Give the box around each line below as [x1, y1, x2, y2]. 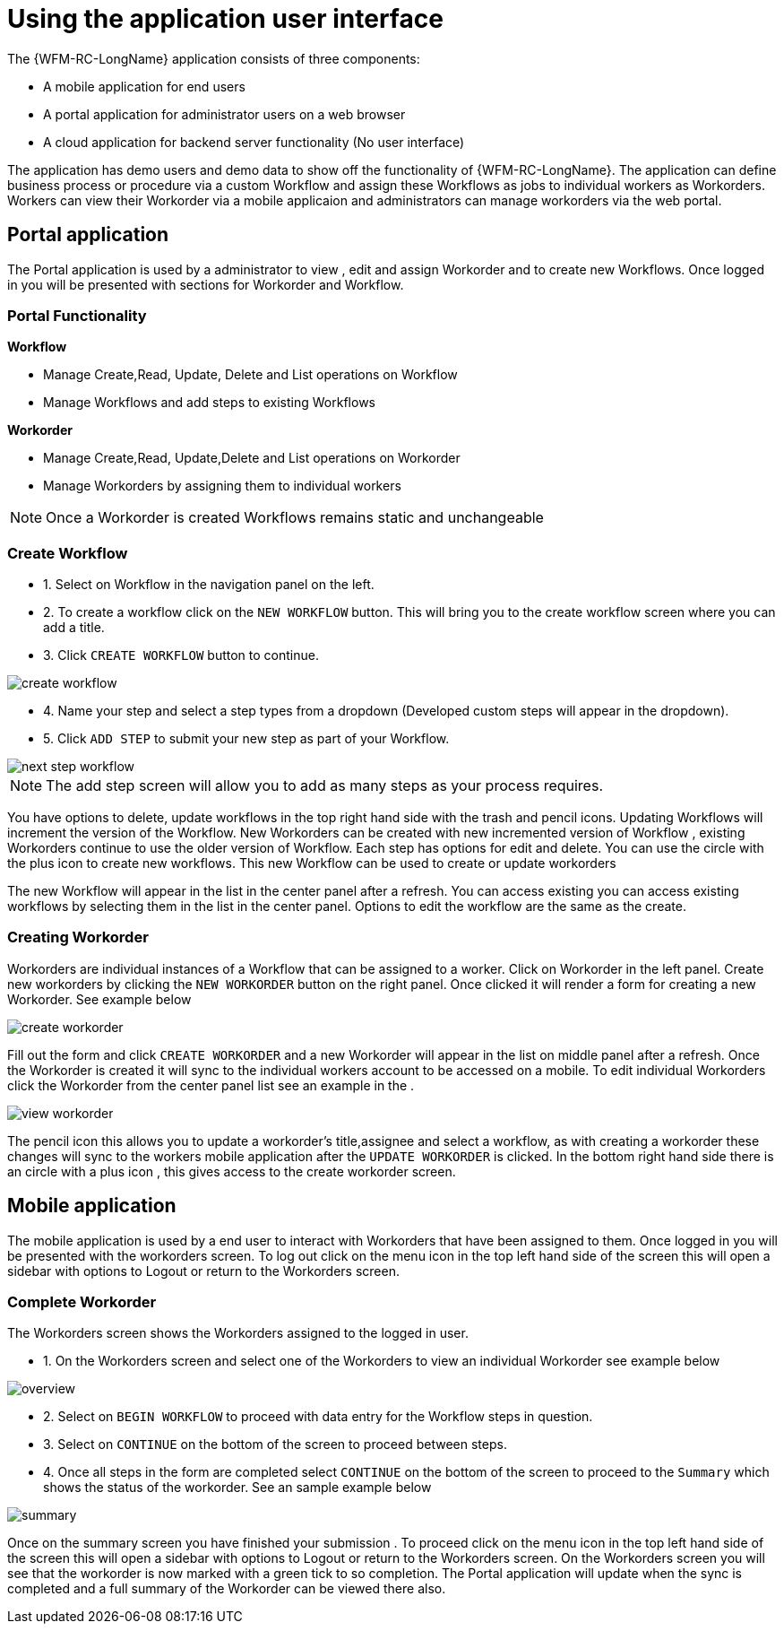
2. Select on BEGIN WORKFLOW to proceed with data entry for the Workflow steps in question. [43, 1409, 593, 1425]
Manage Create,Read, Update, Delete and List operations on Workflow [43, 367, 458, 383]
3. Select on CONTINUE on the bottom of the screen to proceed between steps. [43, 1436, 507, 1453]
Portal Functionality [7, 306, 147, 325]
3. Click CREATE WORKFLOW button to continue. [43, 647, 319, 664]
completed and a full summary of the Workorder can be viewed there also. [7, 1581, 446, 1597]
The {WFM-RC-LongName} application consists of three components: [7, 50, 420, 66]
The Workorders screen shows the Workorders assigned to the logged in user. [7, 1325, 469, 1341]
